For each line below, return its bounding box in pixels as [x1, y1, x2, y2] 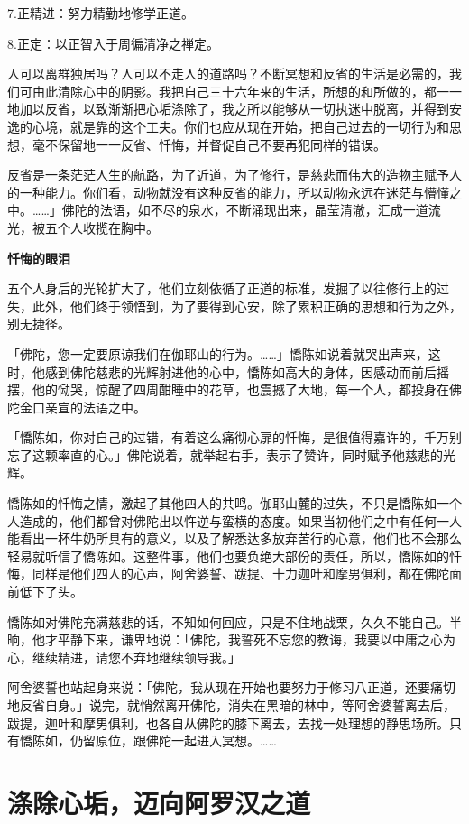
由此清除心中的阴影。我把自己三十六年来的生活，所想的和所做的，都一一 [32, 81, 462, 100]
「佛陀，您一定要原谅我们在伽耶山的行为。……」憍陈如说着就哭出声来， [7, 344, 428, 363]
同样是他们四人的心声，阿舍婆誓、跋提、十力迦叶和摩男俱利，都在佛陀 [32, 564, 449, 583]
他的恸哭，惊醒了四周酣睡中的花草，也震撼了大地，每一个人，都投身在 [32, 380, 449, 399]
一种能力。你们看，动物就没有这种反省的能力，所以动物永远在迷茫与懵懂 [19, 182, 449, 201]
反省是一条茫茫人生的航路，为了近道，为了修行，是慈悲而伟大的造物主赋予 [7, 165, 449, 184]
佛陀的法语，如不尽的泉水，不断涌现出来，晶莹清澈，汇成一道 [61, 200, 428, 219]
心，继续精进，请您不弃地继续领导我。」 [7, 647, 241, 666]
